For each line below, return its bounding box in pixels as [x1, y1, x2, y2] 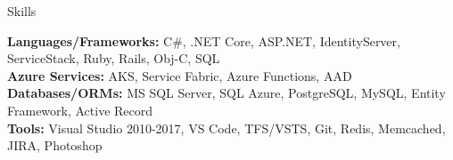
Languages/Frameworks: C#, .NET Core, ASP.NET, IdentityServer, [7, 31, 400, 50]
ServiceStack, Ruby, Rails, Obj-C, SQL [7, 49, 220, 68]
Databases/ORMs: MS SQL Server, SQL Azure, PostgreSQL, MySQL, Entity [7, 84, 446, 102]
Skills [7, 2, 37, 20]
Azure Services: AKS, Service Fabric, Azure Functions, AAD [7, 66, 352, 84]
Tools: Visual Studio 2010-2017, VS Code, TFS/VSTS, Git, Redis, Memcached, [7, 118, 446, 137]
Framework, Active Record [7, 100, 153, 119]
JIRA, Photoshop [7, 136, 103, 155]
